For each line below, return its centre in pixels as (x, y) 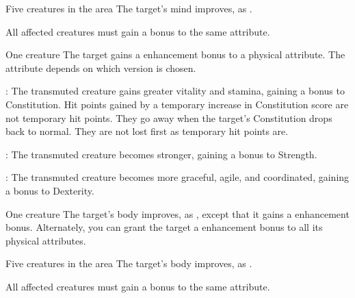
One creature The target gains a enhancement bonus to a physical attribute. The (175, 54)
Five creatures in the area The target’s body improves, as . (129, 263)
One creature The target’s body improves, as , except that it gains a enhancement (177, 213)
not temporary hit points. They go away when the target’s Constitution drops (169, 117)
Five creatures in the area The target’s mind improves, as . (129, 8)
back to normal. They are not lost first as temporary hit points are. (147, 131)
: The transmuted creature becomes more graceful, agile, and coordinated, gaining (177, 177)
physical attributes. (46, 240)
